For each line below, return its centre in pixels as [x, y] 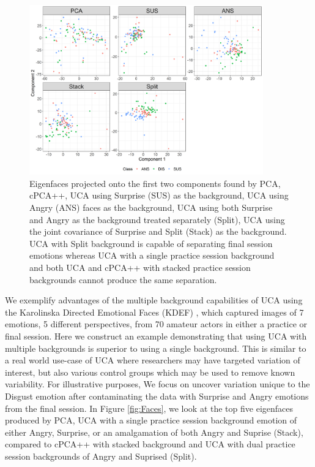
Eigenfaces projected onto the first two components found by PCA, [155, 183]
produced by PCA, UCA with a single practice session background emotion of [151, 420]
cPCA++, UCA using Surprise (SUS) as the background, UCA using [159, 195]
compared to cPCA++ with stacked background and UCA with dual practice [150, 444]
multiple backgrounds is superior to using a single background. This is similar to [156, 348]
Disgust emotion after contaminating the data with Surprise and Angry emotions [157, 396]
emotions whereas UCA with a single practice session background [152, 255]
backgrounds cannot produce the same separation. [123, 279]
